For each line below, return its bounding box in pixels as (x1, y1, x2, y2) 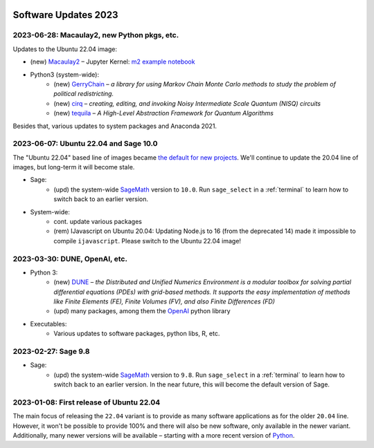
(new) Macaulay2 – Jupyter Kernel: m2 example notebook (30, 57, 195, 66)
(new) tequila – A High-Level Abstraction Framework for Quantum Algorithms (53, 109, 274, 118)
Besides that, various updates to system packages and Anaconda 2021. (12, 122, 217, 130)
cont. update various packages (53, 217, 142, 225)
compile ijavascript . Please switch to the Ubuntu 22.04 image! (53, 236, 242, 245)
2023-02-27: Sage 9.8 (12, 346, 90, 356)
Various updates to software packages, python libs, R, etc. (53, 329, 220, 338)
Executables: (30, 319, 67, 328)
